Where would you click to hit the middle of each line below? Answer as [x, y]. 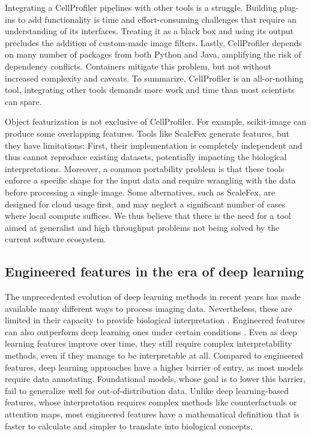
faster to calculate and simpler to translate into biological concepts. [129, 426]
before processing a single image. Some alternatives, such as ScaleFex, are [140, 192]
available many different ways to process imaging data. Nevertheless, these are [149, 308]
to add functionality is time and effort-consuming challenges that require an [157, 19]
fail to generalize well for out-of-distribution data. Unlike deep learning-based [147, 390]
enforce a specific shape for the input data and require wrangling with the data [150, 180]
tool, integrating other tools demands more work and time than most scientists [150, 90]
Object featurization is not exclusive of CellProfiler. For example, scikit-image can [156, 121]
